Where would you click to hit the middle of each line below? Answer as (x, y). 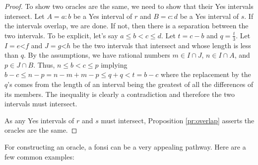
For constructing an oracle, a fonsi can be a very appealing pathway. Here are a (125, 146)
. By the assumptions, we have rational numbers (97, 55)
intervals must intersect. (41, 104)
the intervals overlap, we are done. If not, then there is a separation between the (127, 26)
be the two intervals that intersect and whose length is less (162, 45)
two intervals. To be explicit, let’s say (61, 35)
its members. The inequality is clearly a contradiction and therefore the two (120, 94)
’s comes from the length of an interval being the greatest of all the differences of (130, 84)
